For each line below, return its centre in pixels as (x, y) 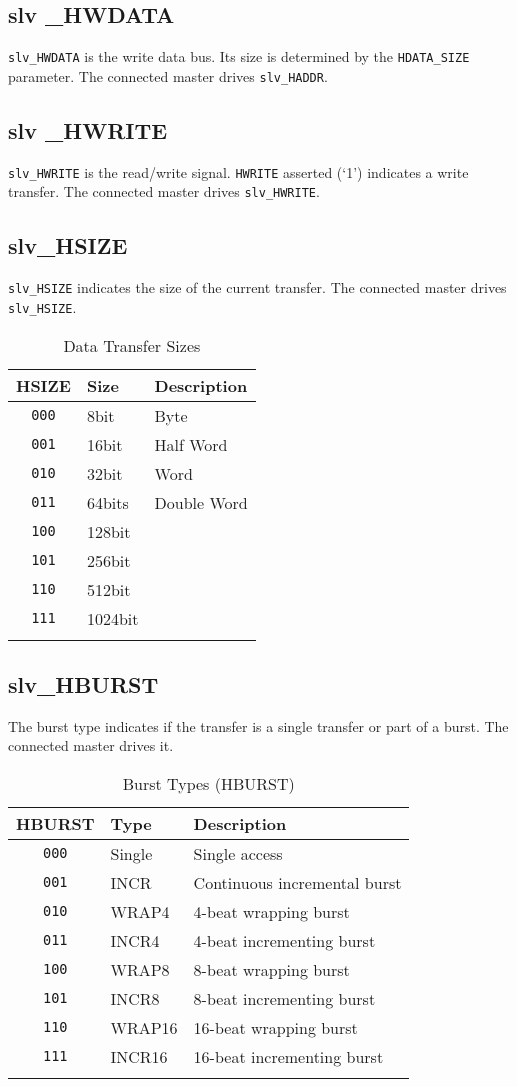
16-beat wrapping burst (275, 1027)
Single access (238, 853)
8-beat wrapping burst (271, 969)
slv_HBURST (83, 683)
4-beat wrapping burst (271, 911)
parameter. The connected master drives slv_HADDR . (168, 75)
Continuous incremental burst (297, 882)
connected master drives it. (91, 745)
